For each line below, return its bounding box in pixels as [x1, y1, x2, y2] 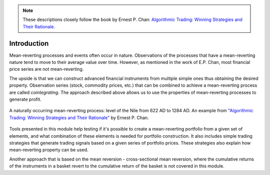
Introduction [9, 39, 49, 47]
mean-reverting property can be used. [9, 147, 88, 153]
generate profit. [9, 96, 42, 102]
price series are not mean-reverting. [9, 66, 84, 72]
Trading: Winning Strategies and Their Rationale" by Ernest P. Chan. [9, 115, 149, 121]
